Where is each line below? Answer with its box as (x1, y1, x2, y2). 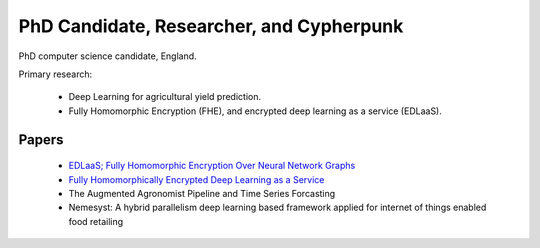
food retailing (68, 215, 124, 227)
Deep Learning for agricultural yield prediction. (68, 91, 262, 103)
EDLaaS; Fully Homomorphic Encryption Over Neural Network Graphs (68, 160, 356, 172)
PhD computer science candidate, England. (18, 50, 197, 62)
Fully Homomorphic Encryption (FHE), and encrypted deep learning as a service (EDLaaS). (68, 105, 442, 117)
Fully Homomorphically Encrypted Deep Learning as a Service (68, 173, 325, 185)
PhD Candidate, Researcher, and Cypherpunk (18, 15, 404, 37)
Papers (18, 131, 64, 148)
